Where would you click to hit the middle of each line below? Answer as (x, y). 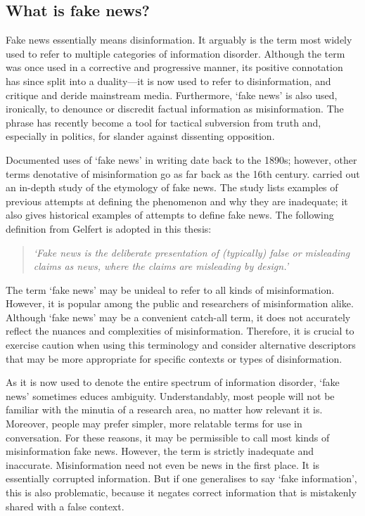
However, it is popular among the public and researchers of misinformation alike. (180, 303)
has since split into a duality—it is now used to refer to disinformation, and (168, 80)
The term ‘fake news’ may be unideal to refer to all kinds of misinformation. (170, 289)
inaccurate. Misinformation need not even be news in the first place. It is (163, 464)
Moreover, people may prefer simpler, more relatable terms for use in (154, 424)
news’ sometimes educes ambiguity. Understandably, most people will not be (170, 395)
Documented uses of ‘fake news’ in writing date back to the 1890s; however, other (181, 159)
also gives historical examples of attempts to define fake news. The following (170, 215)
